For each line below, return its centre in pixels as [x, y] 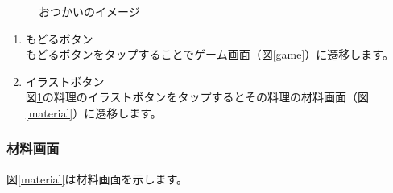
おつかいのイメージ [89, 11]
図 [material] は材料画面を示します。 [97, 178]
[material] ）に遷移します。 [93, 112]
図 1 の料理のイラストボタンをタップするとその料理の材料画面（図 [197, 97]
